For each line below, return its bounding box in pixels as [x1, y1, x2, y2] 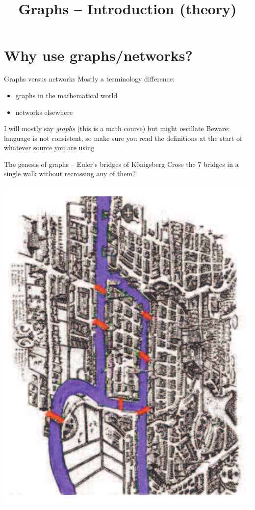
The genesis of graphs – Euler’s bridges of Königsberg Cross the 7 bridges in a [4, 159, 239, 169]
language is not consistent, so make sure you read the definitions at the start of [4, 133, 242, 143]
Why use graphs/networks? [4, 45, 193, 65]
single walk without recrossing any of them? [4, 168, 136, 179]
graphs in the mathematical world [15, 90, 118, 100]
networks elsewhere [15, 107, 73, 117]
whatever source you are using [4, 142, 95, 153]
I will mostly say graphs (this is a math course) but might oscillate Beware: [4, 123, 230, 134]
